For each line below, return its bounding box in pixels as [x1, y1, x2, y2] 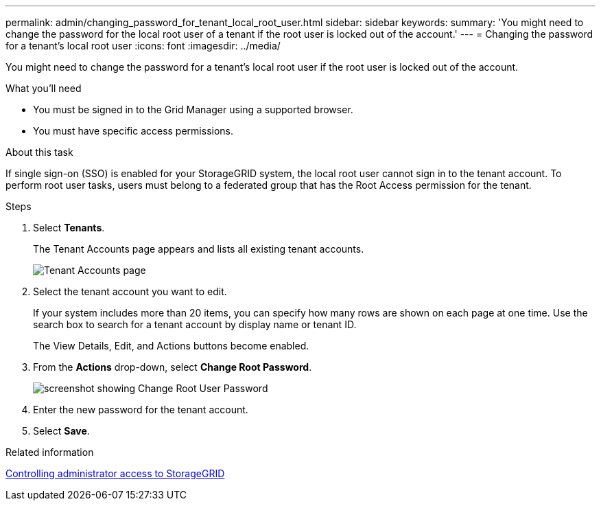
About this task [5, 146, 73, 158]
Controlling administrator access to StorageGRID [5, 468, 225, 479]
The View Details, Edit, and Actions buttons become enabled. [33, 340, 309, 352]
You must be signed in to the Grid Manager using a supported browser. [33, 104, 353, 115]
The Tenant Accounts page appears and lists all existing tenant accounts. [33, 243, 364, 255]
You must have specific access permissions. [33, 125, 234, 137]
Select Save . [33, 425, 90, 437]
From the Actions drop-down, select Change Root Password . [33, 361, 312, 373]
